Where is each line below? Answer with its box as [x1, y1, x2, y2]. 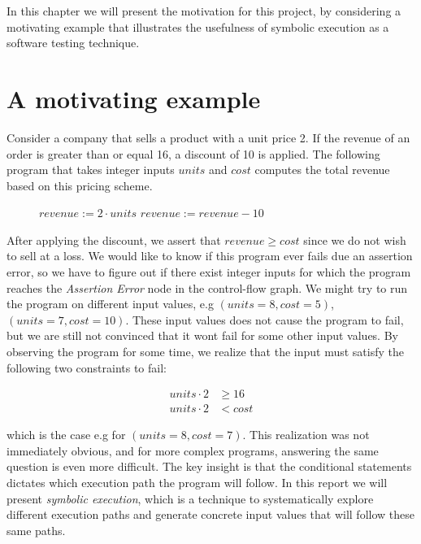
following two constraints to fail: [7, 359, 167, 376]
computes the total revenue [254, 161, 390, 178]
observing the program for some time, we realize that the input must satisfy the [7, 343, 404, 360]
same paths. [7, 521, 66, 538]
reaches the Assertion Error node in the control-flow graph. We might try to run [7, 279, 408, 296]
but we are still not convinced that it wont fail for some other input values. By [7, 327, 398, 344]
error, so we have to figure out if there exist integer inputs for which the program [7, 263, 411, 281]
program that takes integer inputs [7, 161, 175, 178]
